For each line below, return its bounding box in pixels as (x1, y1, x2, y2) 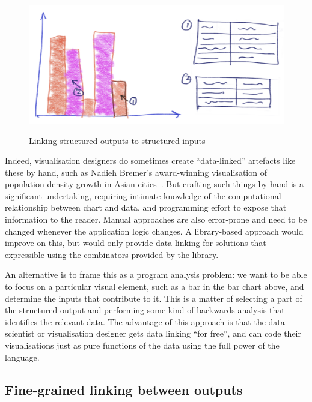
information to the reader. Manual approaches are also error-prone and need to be (5, 213, 307, 226)
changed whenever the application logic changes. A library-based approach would (5, 224, 304, 237)
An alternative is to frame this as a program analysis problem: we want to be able (5, 268, 307, 281)
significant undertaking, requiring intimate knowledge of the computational (5, 189, 281, 202)
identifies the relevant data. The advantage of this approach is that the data (5, 315, 285, 328)
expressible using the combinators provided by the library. (5, 248, 219, 260)
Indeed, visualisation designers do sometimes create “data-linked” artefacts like (5, 154, 296, 167)
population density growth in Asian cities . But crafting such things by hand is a (5, 178, 304, 190)
